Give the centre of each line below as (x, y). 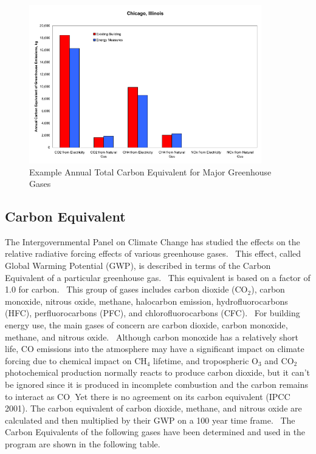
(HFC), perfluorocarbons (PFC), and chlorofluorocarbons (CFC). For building (153, 313)
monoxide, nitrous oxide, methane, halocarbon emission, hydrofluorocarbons (146, 301)
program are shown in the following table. (83, 443)
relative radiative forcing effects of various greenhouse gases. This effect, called (153, 253)
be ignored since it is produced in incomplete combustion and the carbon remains (157, 385)
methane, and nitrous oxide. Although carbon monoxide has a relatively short (152, 337)
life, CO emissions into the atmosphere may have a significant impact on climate (155, 349)
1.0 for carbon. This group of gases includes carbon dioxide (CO (126, 289)
